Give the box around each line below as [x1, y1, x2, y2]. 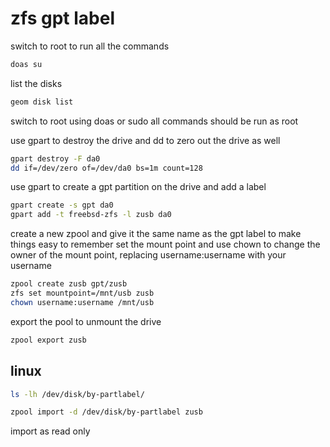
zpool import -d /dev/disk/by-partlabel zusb [10, 407, 203, 417]
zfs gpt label [10, 7, 115, 30]
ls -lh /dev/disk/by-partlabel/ [10, 389, 145, 399]
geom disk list [10, 97, 74, 107]
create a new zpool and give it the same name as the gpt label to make [10, 228, 302, 240]
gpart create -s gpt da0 [10, 200, 114, 211]
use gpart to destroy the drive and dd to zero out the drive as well [10, 134, 281, 146]
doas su [10, 59, 43, 69]
